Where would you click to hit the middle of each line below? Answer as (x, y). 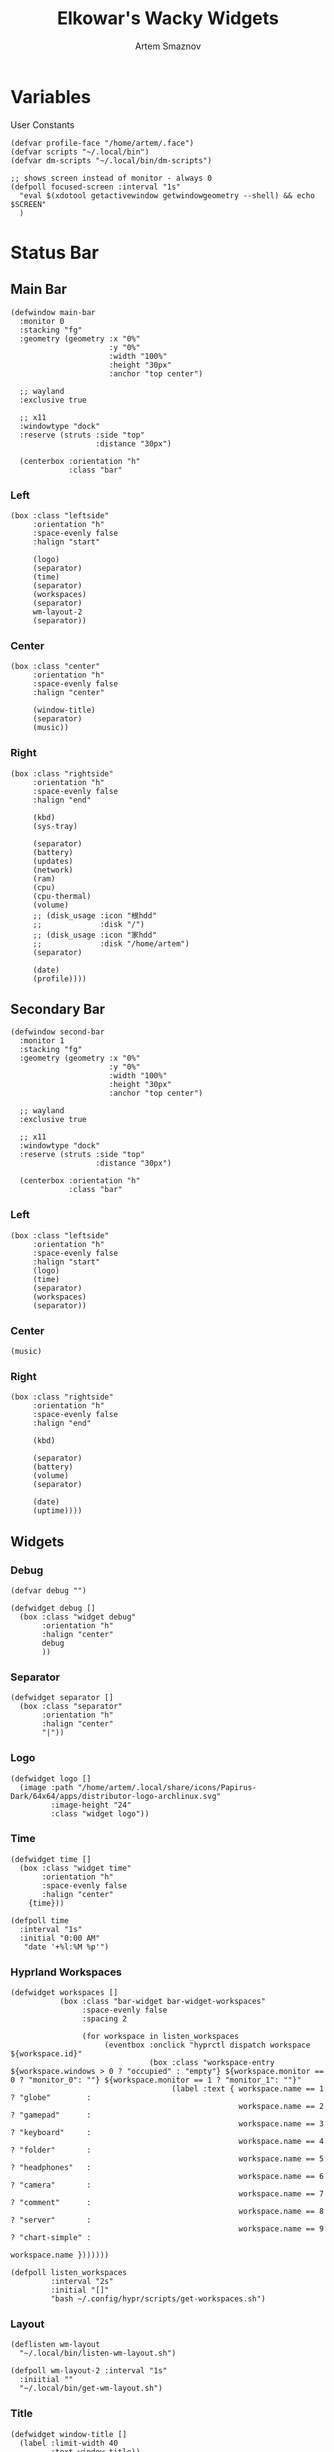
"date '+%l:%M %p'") (66, 1947)
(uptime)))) (57, 1511)
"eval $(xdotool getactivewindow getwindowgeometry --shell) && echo (167, 195)
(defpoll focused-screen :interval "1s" (96, 187)
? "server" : (51, 2220)
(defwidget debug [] (53, 1608)
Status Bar (55, 252)
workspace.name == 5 (281, 2159)
